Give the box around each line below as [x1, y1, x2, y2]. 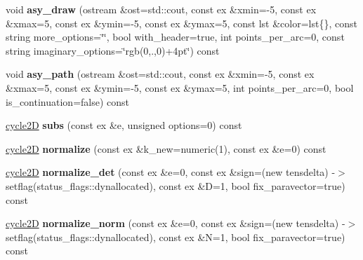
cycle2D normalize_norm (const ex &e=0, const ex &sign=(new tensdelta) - [6, 216, 345, 231]
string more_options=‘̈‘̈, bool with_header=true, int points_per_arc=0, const [6, 29, 345, 44]
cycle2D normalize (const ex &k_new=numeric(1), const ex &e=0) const [6, 141, 326, 156]
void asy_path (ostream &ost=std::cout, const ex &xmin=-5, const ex [6, 67, 315, 81]
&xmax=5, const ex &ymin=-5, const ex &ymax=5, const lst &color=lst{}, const [6, 15, 357, 30]
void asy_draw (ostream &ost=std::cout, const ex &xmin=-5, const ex [6, 2, 317, 16]
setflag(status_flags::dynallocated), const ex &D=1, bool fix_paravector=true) [6, 178, 345, 193]
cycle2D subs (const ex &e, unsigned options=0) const [6, 118, 242, 132]
